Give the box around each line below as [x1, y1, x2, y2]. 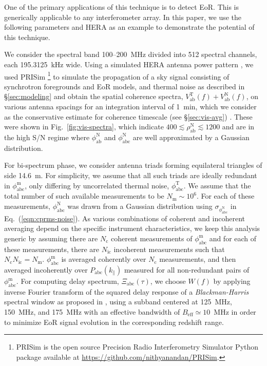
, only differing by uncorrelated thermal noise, [25, 180, 169, 190]
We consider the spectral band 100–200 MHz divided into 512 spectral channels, [4, 49, 257, 60]
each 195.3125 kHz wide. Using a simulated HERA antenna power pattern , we [4, 59, 254, 69]
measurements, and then [159, 254, 236, 264]
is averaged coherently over [61, 254, 146, 264]
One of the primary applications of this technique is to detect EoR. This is [4, 2, 239, 12]
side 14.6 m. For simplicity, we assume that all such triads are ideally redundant [4, 169, 257, 180]
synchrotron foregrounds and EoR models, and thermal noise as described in [4, 81, 245, 91]
